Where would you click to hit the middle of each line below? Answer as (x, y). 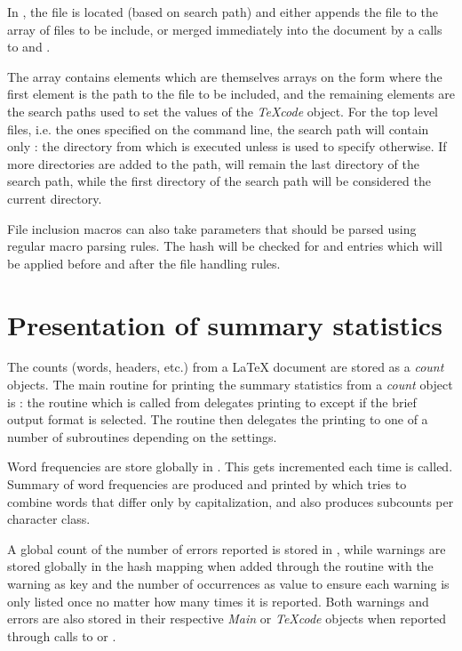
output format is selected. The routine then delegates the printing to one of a (218, 419)
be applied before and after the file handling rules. (144, 263)
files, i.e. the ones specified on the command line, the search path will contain (218, 129)
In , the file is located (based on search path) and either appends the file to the (223, 12)
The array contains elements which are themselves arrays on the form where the (225, 76)
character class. (49, 519)
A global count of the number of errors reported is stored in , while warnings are (227, 548)
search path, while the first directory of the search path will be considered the (219, 181)
